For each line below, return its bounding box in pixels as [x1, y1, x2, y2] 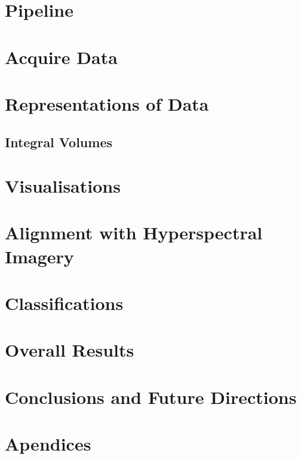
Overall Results [5, 338, 134, 362]
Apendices [5, 431, 91, 456]
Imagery [5, 244, 74, 268]
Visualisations [5, 174, 121, 198]
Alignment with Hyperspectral [5, 220, 263, 245]
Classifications [5, 291, 124, 315]
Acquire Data [5, 44, 118, 69]
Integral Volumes [5, 132, 113, 151]
